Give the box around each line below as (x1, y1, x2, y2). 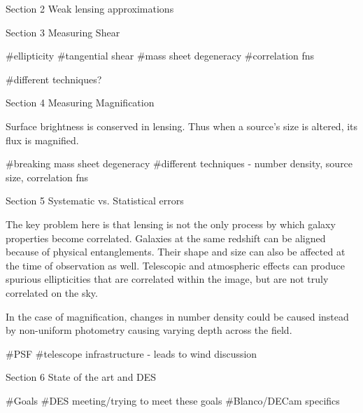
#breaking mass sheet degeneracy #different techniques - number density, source (6, 156, 353, 171)
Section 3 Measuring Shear (6, 24, 120, 39)
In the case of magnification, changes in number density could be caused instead (6, 309, 349, 323)
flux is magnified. (6, 132, 79, 147)
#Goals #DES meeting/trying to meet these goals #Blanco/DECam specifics (6, 393, 340, 407)
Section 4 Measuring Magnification (6, 95, 155, 110)
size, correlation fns (6, 169, 89, 184)
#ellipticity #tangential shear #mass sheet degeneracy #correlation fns (6, 48, 315, 63)
